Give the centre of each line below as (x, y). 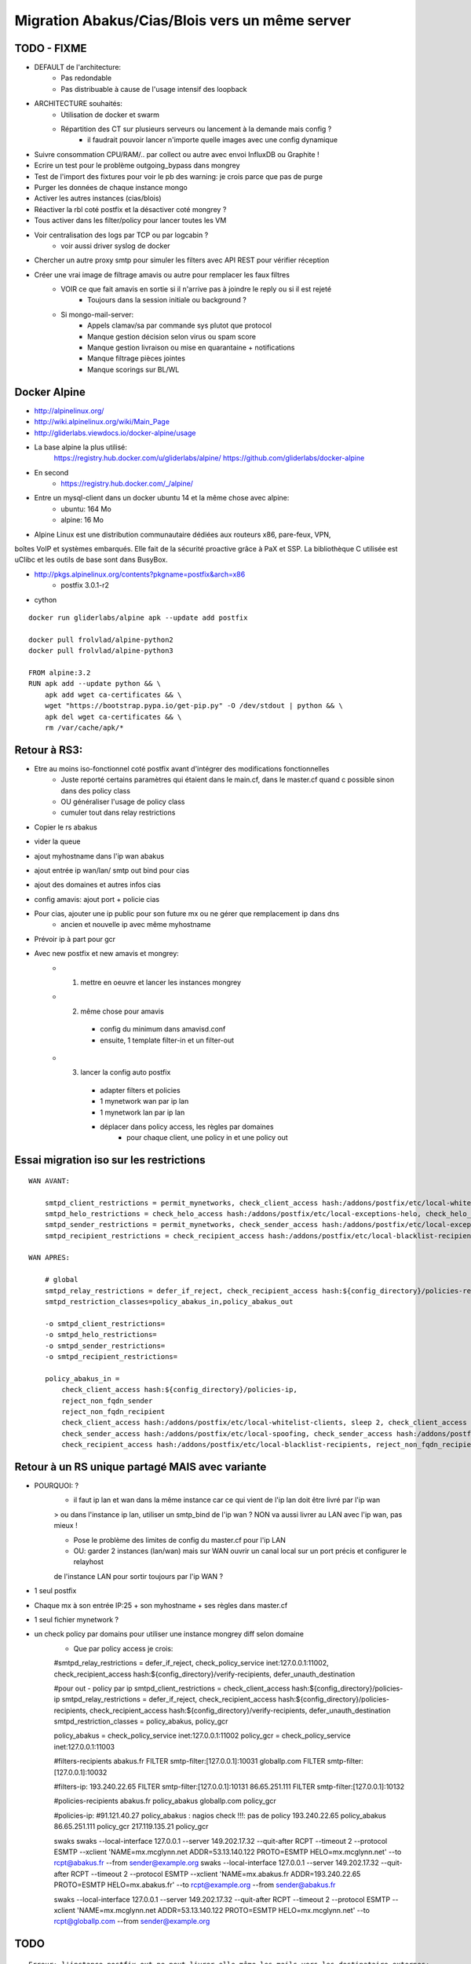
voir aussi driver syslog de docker (115, 245)
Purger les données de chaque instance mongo (111, 187)
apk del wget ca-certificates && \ (113, 716)
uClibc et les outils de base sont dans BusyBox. (91, 560)
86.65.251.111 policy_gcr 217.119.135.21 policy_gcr (131, 1827)
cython (46, 599)
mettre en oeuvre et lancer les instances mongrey (161, 983)
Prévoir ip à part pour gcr (75, 939)
